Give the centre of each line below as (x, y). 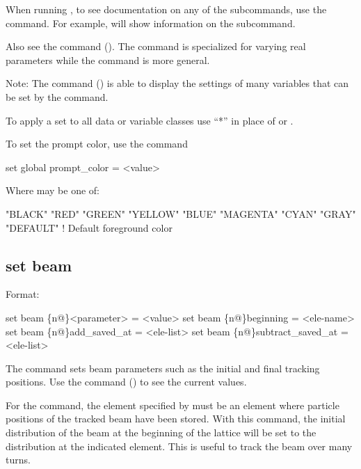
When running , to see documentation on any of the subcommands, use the (166, 9)
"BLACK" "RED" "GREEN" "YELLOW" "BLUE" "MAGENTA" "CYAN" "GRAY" (181, 213)
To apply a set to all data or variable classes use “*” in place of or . (150, 120)
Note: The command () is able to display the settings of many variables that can (177, 83)
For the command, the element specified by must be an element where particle (173, 405)
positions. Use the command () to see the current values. (126, 382)
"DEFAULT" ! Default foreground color (89, 227)
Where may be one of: (53, 190)
